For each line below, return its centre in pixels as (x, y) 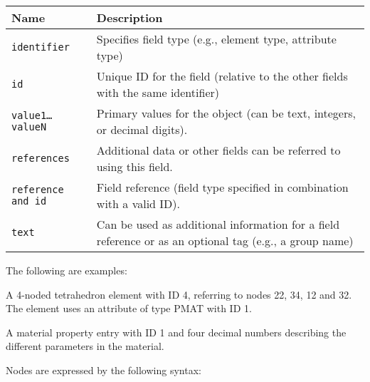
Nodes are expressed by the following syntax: (104, 370)
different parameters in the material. (85, 346)
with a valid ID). (138, 203)
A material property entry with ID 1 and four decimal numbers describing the (176, 332)
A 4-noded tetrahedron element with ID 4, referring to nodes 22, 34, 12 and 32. (179, 294)
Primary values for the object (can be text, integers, (226, 113)
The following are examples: (67, 270)
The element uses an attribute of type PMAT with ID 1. (129, 308)
